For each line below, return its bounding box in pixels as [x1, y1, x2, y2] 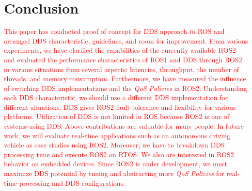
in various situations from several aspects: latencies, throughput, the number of [4, 64, 239, 74]
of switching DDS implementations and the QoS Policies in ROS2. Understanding [4, 83, 247, 93]
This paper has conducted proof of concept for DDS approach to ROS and [4, 26, 225, 36]
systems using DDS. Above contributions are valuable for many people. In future [4, 121, 244, 131]
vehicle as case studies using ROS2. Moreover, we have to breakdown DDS [4, 140, 225, 150]
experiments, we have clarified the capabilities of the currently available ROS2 [4, 45, 236, 55]
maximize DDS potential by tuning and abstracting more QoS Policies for [4, 168, 224, 178]
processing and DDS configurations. [19, 177, 125, 188]
